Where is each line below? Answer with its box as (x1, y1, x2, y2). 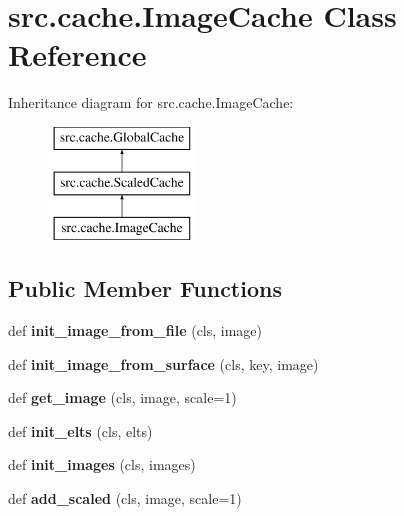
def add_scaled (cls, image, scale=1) (8, 488, 242, 509)
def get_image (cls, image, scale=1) (8, 387, 237, 408)
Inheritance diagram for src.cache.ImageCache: (8, 92, 294, 113)
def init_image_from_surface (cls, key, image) (8, 353, 319, 374)
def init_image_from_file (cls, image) (8, 320, 263, 341)
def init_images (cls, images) (8, 454, 196, 475)
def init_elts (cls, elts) (8, 420, 153, 441)
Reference (8, 34, 147, 75)
